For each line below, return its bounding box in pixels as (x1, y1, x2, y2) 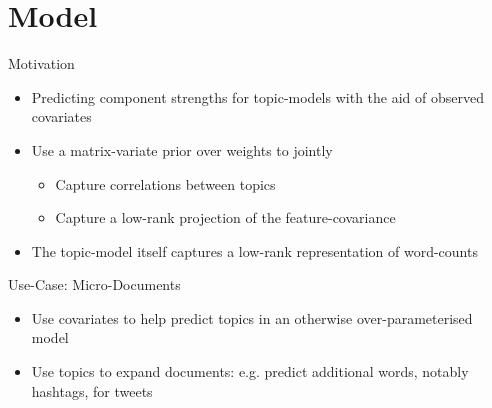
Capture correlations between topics (55, 173, 276, 194)
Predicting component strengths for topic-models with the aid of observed (31, 86, 484, 107)
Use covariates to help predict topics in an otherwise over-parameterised (31, 307, 473, 328)
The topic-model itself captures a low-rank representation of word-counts (31, 240, 478, 261)
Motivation (8, 53, 75, 74)
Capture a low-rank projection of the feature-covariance (55, 207, 396, 228)
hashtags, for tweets (31, 380, 153, 401)
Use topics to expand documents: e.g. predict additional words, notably (31, 361, 469, 382)
